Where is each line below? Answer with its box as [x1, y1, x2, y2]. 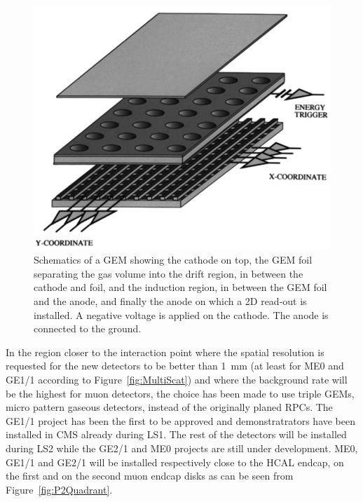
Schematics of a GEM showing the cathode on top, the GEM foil [34, 252, 313, 267]
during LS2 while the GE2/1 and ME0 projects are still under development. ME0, [6, 440, 358, 455]
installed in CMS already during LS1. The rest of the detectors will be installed [6, 427, 347, 442]
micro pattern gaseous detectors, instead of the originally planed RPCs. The [6, 400, 333, 414]
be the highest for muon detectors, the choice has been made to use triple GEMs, [6, 386, 355, 400]
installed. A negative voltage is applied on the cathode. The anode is [34, 307, 329, 322]
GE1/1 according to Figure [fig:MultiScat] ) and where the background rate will [6, 372, 348, 387]
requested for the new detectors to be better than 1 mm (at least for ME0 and [6, 358, 344, 373]
